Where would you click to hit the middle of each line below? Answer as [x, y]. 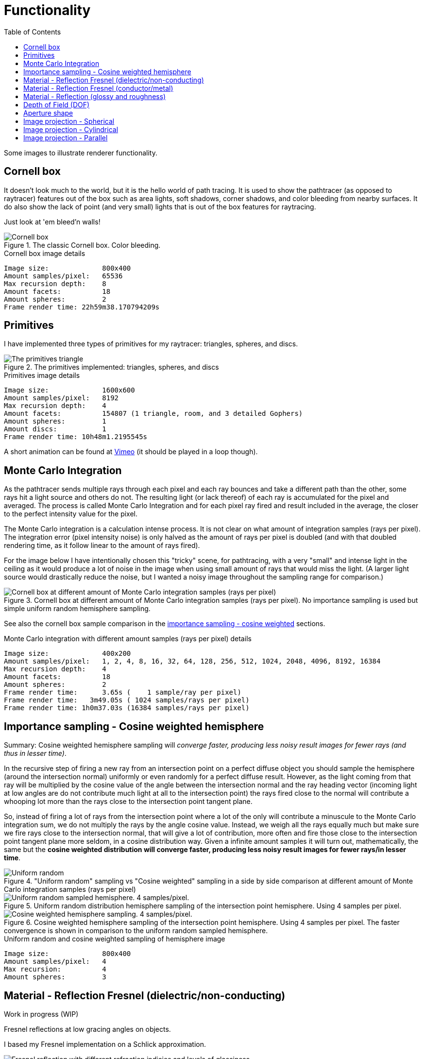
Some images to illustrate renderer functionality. [81, 153]
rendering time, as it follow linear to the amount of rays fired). [102, 546]
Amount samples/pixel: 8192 [61, 398]
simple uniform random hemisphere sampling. [77, 609]
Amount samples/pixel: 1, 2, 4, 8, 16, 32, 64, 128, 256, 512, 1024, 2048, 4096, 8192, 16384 [192, 661]
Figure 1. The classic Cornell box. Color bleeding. [82, 245]
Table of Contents [33, 32]
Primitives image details [42, 376]
